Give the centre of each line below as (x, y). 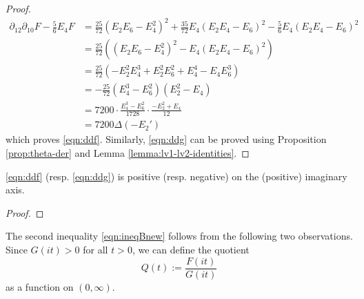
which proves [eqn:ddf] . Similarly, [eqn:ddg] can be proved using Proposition (166, 139)
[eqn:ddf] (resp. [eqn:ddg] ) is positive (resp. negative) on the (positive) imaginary (176, 176)
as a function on (40, 286)
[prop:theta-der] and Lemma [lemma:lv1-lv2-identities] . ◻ (128, 152)
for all (95, 249)
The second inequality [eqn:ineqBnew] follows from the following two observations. (179, 236)
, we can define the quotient (191, 249)
